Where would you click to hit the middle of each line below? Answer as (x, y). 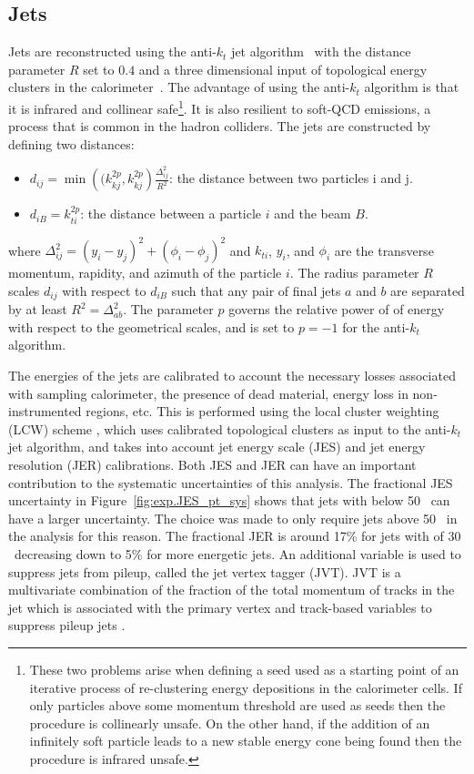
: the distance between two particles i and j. (291, 178)
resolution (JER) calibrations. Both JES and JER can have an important (212, 465)
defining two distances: (71, 143)
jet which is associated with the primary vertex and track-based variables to (220, 607)
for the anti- (376, 326)
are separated (428, 290)
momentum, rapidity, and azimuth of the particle (145, 273)
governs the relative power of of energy (337, 309)
